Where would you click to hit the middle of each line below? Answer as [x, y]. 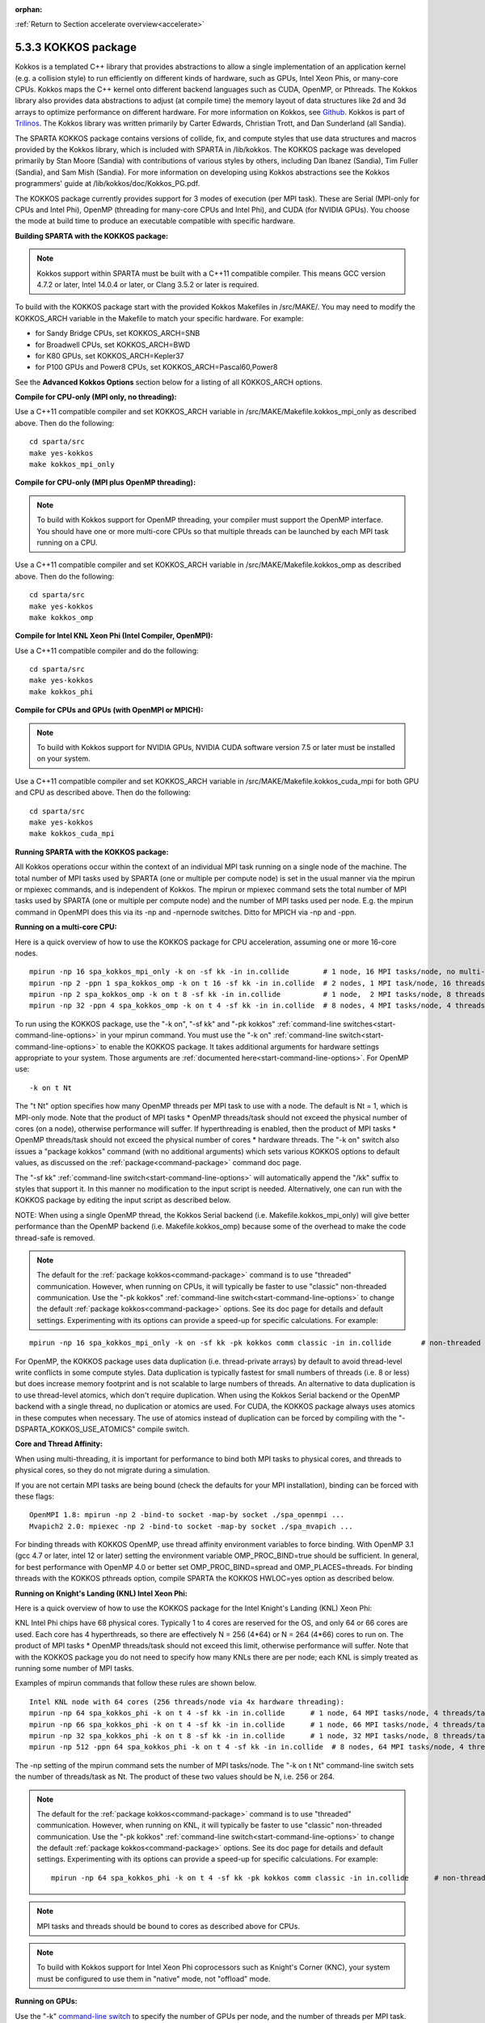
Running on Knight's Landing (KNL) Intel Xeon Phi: [101, 1593]
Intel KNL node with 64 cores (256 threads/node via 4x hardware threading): [187, 1702]
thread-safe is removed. [55, 1237]
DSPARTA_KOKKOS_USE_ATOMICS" [75, 1429]
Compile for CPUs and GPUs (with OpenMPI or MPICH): [109, 710]
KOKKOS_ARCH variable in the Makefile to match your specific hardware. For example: [159, 318]
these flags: [34, 1496]
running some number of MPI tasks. [74, 1668]
